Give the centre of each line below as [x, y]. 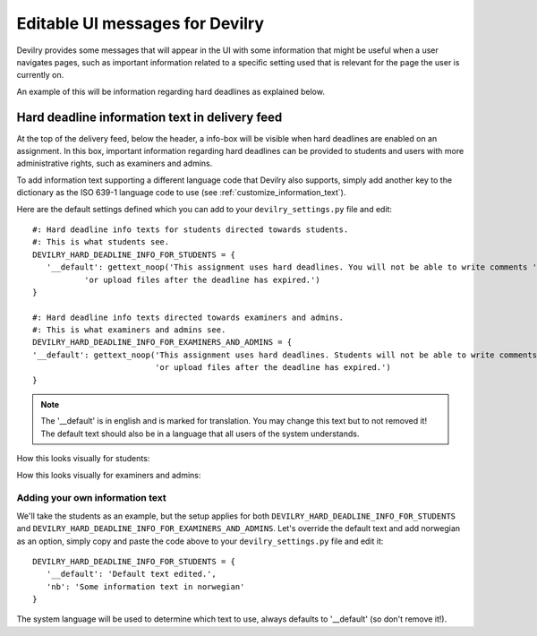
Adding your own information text [91, 498]
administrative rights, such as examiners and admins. [115, 163]
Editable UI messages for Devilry [140, 23]
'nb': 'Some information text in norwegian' [145, 586]
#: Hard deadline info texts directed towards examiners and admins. [188, 317]
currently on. [40, 75]
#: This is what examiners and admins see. [129, 330]
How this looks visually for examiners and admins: [109, 475]
